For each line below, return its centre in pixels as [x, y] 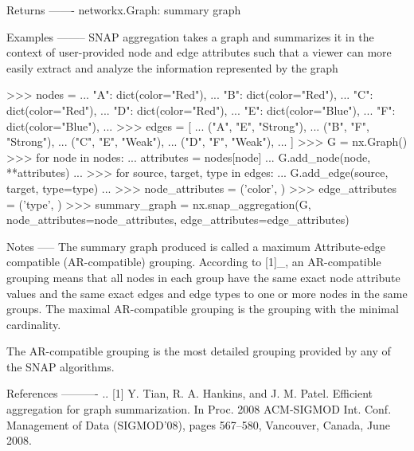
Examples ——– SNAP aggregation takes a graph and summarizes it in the [190, 36]
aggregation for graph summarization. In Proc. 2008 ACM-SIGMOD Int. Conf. [199, 409]
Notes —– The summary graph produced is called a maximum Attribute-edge [196, 246]
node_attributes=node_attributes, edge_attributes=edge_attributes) [178, 220]
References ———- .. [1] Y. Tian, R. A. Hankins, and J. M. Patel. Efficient [190, 393]
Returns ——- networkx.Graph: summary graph [124, 10]
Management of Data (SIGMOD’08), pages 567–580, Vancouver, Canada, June [198, 424]
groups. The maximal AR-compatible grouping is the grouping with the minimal [203, 309]
